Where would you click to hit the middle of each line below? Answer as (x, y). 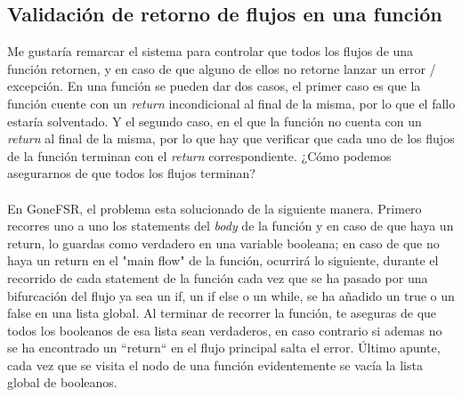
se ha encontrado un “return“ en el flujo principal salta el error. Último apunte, (224, 348)
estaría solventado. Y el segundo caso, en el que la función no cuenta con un (215, 121)
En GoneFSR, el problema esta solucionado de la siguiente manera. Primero (215, 208)
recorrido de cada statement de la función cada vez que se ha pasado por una (218, 277)
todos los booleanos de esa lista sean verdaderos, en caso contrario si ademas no (225, 330)
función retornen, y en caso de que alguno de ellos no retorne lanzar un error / (222, 68)
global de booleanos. (62, 382)
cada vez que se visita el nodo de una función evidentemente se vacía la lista (215, 365)
